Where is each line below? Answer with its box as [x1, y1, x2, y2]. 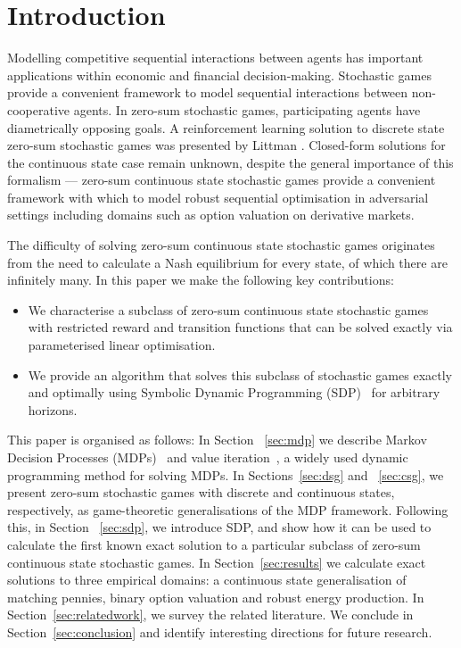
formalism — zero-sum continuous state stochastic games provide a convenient [7, 170, 436, 189]
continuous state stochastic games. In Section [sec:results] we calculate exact [7, 552, 426, 571]
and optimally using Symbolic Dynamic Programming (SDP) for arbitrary [28, 383, 440, 402]
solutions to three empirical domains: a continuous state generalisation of [7, 570, 407, 589]
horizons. [28, 400, 78, 419]
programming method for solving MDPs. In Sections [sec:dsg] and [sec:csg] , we [7, 465, 444, 484]
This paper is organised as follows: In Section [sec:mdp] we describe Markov [7, 430, 427, 449]
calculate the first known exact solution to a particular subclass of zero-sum [7, 535, 421, 553]
